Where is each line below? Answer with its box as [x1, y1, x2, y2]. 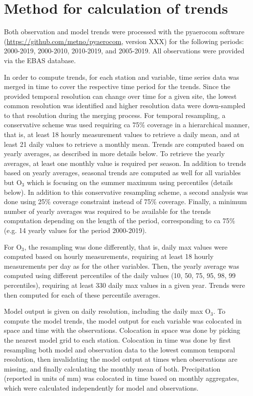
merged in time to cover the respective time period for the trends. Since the [4, 81, 231, 92]
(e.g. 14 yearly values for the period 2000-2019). [4, 225, 147, 235]
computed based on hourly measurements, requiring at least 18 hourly [4, 251, 214, 261]
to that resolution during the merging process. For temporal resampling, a [4, 110, 226, 120]
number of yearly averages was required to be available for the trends [4, 206, 211, 216]
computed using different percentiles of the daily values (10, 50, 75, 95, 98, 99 [4, 270, 236, 280]
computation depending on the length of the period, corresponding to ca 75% [4, 215, 235, 226]
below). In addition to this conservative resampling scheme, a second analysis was [4, 186, 248, 197]
